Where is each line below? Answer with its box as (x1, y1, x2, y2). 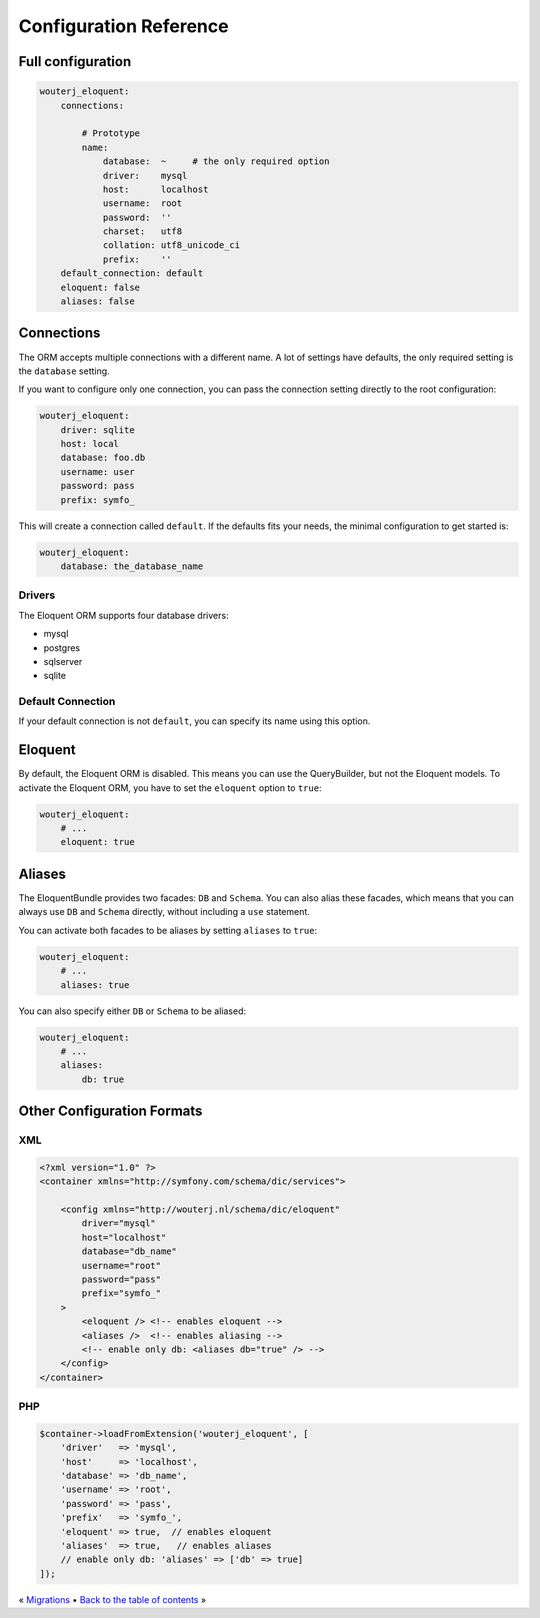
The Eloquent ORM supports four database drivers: (18, 609, 229, 621)
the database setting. (18, 365, 110, 377)
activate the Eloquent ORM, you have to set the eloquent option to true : (18, 781, 322, 794)
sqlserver (43, 655, 83, 667)
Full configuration (18, 53, 132, 70)
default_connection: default (60, 268, 204, 279)
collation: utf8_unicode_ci (102, 240, 240, 251)
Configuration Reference (18, 15, 229, 37)
